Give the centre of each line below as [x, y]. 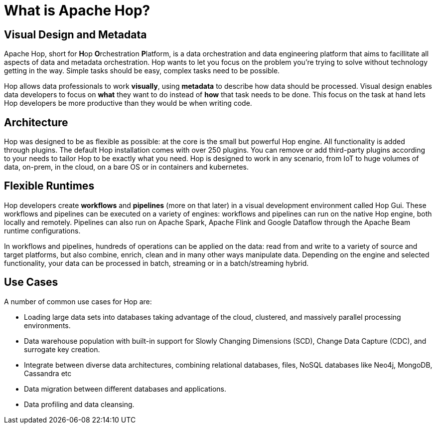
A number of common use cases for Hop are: [78, 301]
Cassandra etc [48, 373]
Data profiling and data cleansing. [79, 404]
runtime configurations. [42, 230]
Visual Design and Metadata [75, 34]
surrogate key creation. [62, 349]
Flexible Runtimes [49, 186]
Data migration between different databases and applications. [125, 389]
